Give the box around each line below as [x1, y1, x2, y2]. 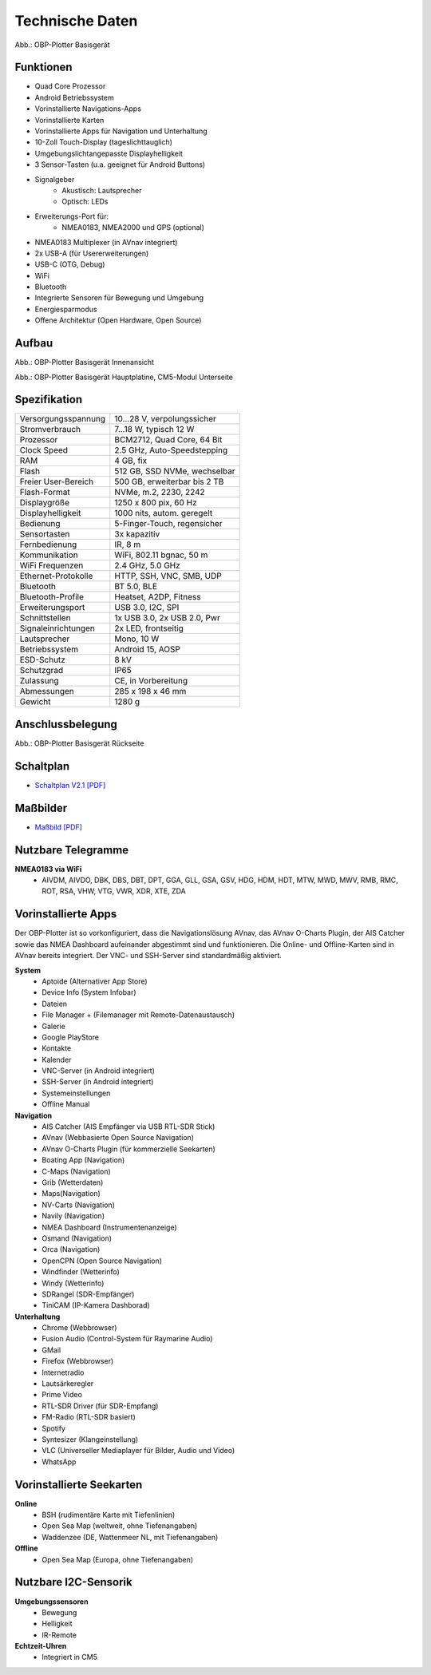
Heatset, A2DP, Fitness [114, 592, 201, 603]
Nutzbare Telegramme [14, 843, 129, 857]
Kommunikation [19, 549, 79, 560]
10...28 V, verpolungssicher [114, 414, 217, 425]
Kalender [42, 1055, 72, 1064]
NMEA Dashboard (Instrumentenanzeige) [42, 1222, 177, 1232]
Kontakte [42, 1043, 72, 1053]
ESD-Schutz [19, 655, 65, 666]
